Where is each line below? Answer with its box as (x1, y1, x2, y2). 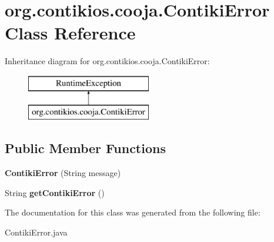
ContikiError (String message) (5, 167, 121, 179)
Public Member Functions (5, 139, 166, 157)
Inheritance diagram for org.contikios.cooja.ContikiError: (5, 55, 210, 67)
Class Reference (5, 21, 136, 45)
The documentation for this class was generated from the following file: (5, 206, 260, 218)
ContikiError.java (5, 226, 68, 238)
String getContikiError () (5, 186, 105, 198)
